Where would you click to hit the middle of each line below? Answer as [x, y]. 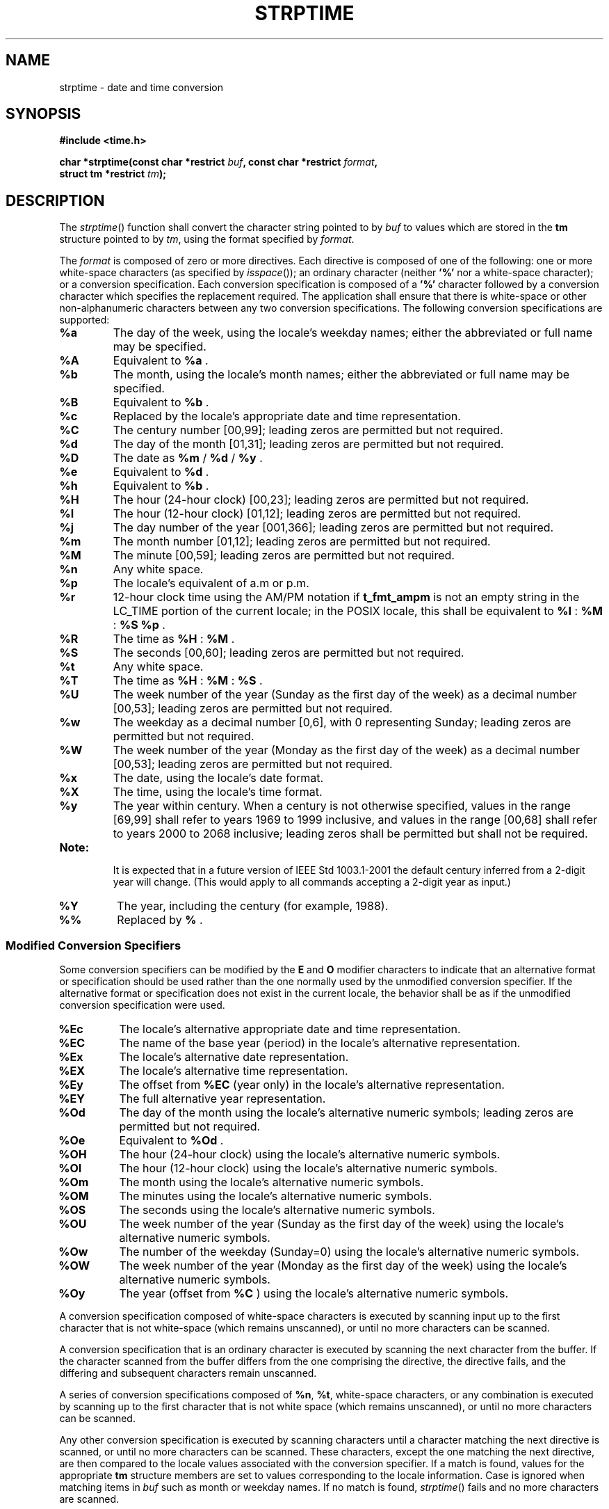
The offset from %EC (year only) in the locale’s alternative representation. [312, 1085]
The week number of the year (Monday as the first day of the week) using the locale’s [343, 1266]
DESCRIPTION [55, 200]
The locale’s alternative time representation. [234, 1071]
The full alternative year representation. [222, 1099]
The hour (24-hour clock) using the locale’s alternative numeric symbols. [310, 1155]
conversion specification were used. [142, 1005]
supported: [84, 320]
